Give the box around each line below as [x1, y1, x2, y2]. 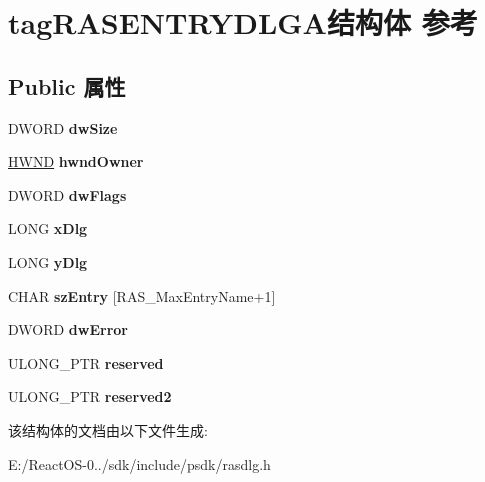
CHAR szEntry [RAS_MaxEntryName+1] [8, 285, 276, 306]
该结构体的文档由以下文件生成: [8, 419, 208, 440]
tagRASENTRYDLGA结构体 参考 [8, 2, 478, 43]
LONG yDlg [8, 251, 88, 272]
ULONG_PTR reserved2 [8, 386, 172, 407]
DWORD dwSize [8, 117, 118, 138]
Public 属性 [8, 70, 126, 101]
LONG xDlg [8, 218, 88, 239]
